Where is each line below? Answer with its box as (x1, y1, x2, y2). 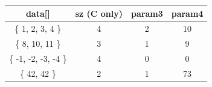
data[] (25, 7, 50, 19)
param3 (131, 7, 163, 19)
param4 (171, 7, 204, 19)
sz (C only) (75, 7, 123, 19)
